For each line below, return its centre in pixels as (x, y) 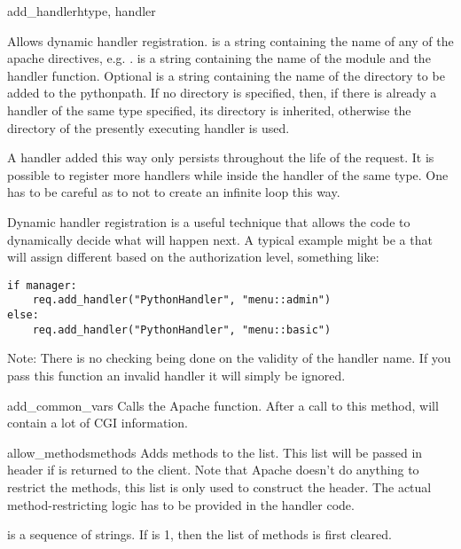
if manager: (42, 285)
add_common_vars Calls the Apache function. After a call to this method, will (223, 405)
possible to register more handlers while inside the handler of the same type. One (228, 174)
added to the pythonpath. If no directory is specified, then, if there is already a (222, 93)
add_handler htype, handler (82, 11)
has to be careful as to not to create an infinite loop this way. (174, 192)
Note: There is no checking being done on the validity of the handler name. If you (229, 358)
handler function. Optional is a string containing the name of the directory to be (226, 75)
